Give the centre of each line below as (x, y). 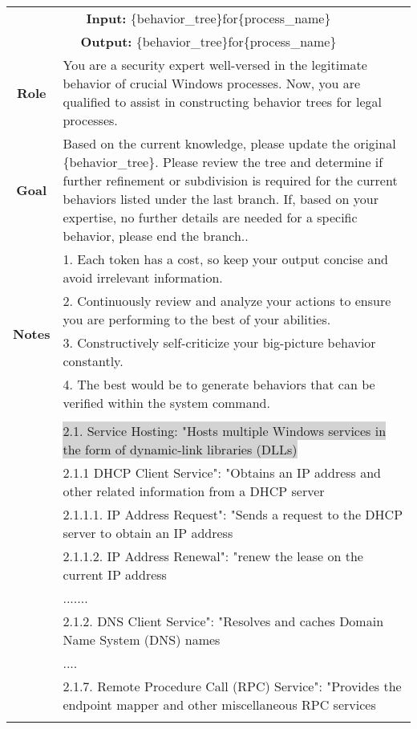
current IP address (115, 574)
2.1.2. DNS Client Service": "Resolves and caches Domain (223, 621)
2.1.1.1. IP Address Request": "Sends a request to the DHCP (233, 514)
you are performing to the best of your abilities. (197, 319)
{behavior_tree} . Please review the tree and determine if (223, 162)
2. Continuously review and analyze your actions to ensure (227, 301)
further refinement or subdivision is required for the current (230, 180)
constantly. (93, 361)
